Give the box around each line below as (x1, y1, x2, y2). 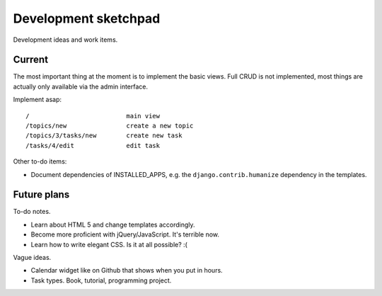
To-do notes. (13, 207, 51, 216)
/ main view (25, 112, 161, 120)
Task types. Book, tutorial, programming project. (30, 276, 172, 285)
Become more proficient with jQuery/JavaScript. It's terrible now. (30, 230, 219, 239)
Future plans (13, 188, 70, 201)
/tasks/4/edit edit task (25, 142, 161, 149)
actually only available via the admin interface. (13, 82, 149, 91)
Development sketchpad (13, 11, 161, 26)
